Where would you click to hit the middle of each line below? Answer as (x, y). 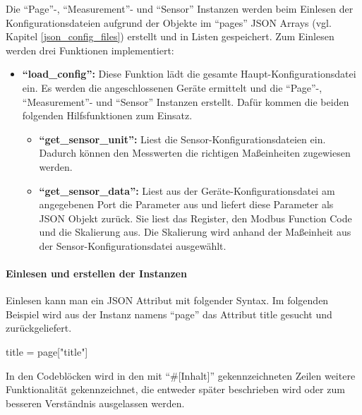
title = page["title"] (47, 352)
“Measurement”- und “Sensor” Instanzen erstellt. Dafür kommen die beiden (186, 101)
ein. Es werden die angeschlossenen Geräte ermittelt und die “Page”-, (172, 87)
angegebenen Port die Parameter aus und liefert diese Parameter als (186, 204)
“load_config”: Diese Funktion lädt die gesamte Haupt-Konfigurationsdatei (189, 74)
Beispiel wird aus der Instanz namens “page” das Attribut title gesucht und (169, 314)
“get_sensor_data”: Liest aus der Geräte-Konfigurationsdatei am (187, 190)
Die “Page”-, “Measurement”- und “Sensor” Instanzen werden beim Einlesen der (180, 8)
